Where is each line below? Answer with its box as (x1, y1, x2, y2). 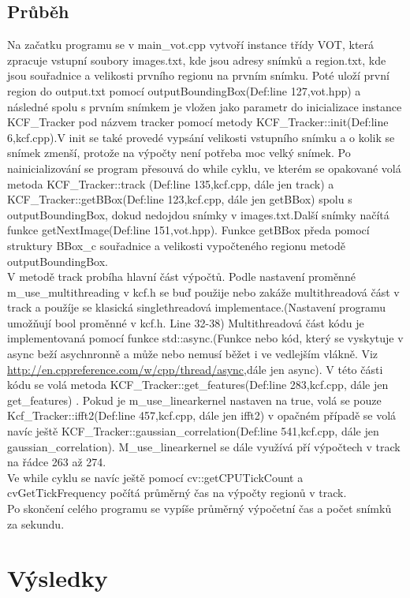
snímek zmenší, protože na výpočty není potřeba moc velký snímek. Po (7, 144, 351, 161)
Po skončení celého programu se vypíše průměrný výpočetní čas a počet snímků (7, 500, 392, 517)
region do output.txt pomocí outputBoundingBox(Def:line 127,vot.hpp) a (7, 82, 361, 99)
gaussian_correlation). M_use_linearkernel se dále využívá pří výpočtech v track (7, 438, 401, 454)
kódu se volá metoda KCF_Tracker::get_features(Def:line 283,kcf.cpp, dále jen (7, 376, 389, 393)
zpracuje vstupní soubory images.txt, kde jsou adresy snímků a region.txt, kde (7, 51, 386, 68)
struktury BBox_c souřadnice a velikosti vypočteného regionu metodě (7, 237, 345, 253)
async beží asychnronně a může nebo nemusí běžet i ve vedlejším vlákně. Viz (7, 346, 378, 362)
